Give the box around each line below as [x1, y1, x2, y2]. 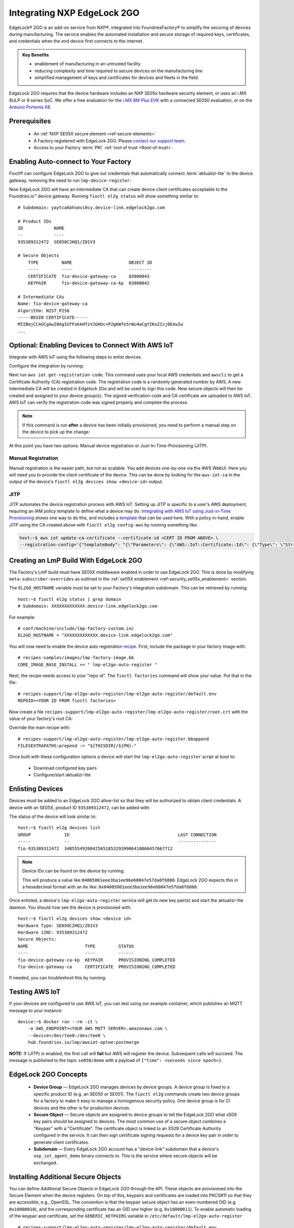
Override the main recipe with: [9, 725, 71, 730]
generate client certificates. [33, 1139, 89, 1145]
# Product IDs [18, 219, 51, 224]
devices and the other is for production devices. [33, 1105, 131, 1111]
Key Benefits [22, 52, 49, 57]
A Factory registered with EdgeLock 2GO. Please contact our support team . [33, 138, 186, 143]
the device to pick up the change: [22, 429, 90, 435]
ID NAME [18, 225, 65, 231]
